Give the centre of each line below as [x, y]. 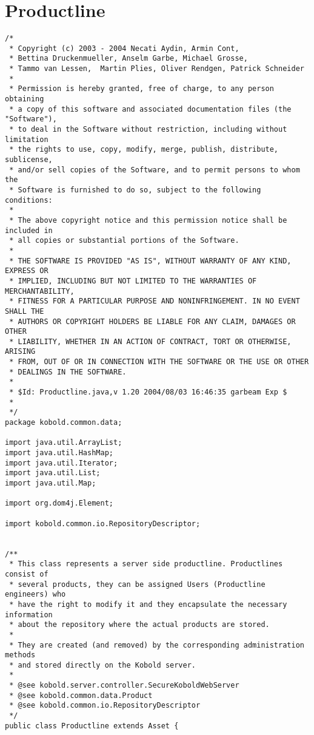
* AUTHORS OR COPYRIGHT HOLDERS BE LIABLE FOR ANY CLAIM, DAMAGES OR [152, 321]
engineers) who [35, 594]
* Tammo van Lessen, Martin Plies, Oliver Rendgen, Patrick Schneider [157, 69]
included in [29, 230]
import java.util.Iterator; [62, 463]
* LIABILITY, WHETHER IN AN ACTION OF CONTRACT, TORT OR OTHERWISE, [150, 341]
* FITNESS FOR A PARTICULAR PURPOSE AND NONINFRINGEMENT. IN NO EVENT [155, 301]
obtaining [25, 99]
